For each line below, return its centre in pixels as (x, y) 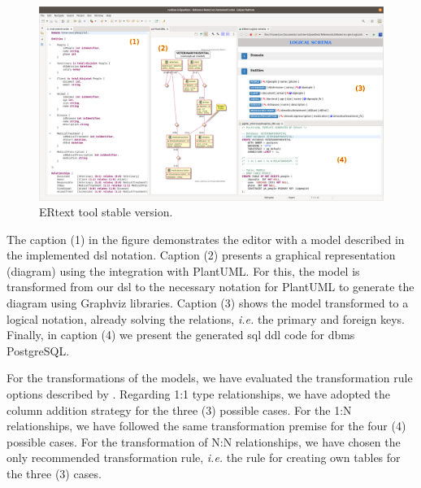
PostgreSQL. (38, 350)
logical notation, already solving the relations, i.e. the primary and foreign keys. (206, 318)
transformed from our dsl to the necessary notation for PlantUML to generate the (210, 287)
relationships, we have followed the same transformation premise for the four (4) (206, 426)
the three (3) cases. (54, 473)
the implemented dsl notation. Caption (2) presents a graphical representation (201, 255)
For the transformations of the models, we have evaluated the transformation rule (210, 378)
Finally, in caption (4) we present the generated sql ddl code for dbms (181, 335)
